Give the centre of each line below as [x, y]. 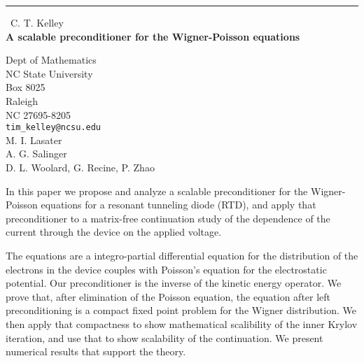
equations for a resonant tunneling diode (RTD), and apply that [178, 205]
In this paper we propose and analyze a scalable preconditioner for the [157, 191]
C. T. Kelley [37, 22]
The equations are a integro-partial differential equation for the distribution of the [182, 255]
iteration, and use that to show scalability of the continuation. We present [164, 337]
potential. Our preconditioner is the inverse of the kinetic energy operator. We [174, 283]
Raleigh [22, 100]
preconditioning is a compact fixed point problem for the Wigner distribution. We [181, 310]
